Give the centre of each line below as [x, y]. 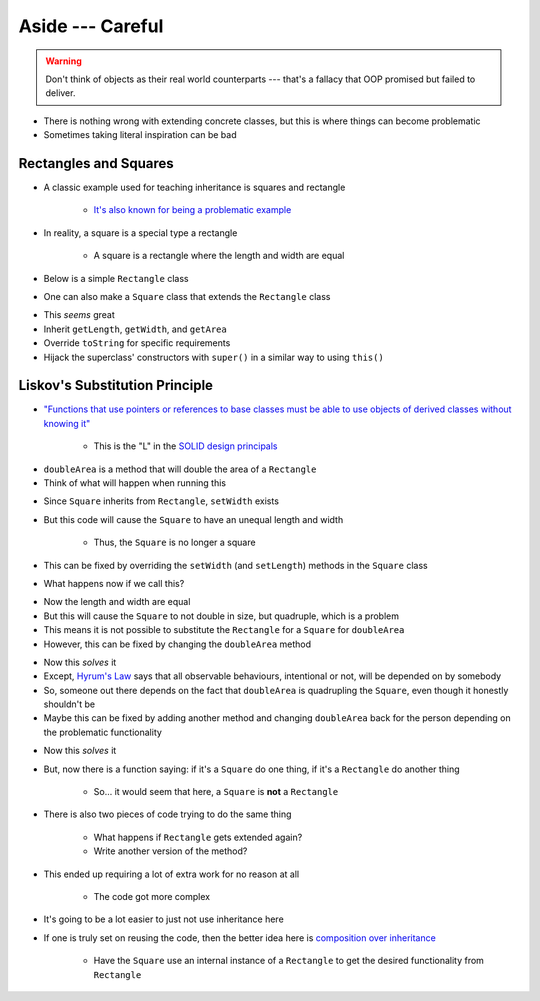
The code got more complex [151, 896]
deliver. [60, 93]
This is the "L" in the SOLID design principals [186, 446]
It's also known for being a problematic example [192, 210]
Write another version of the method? [170, 851]
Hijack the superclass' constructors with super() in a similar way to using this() [213, 357]
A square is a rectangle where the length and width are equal [219, 256]
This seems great [79, 315]
